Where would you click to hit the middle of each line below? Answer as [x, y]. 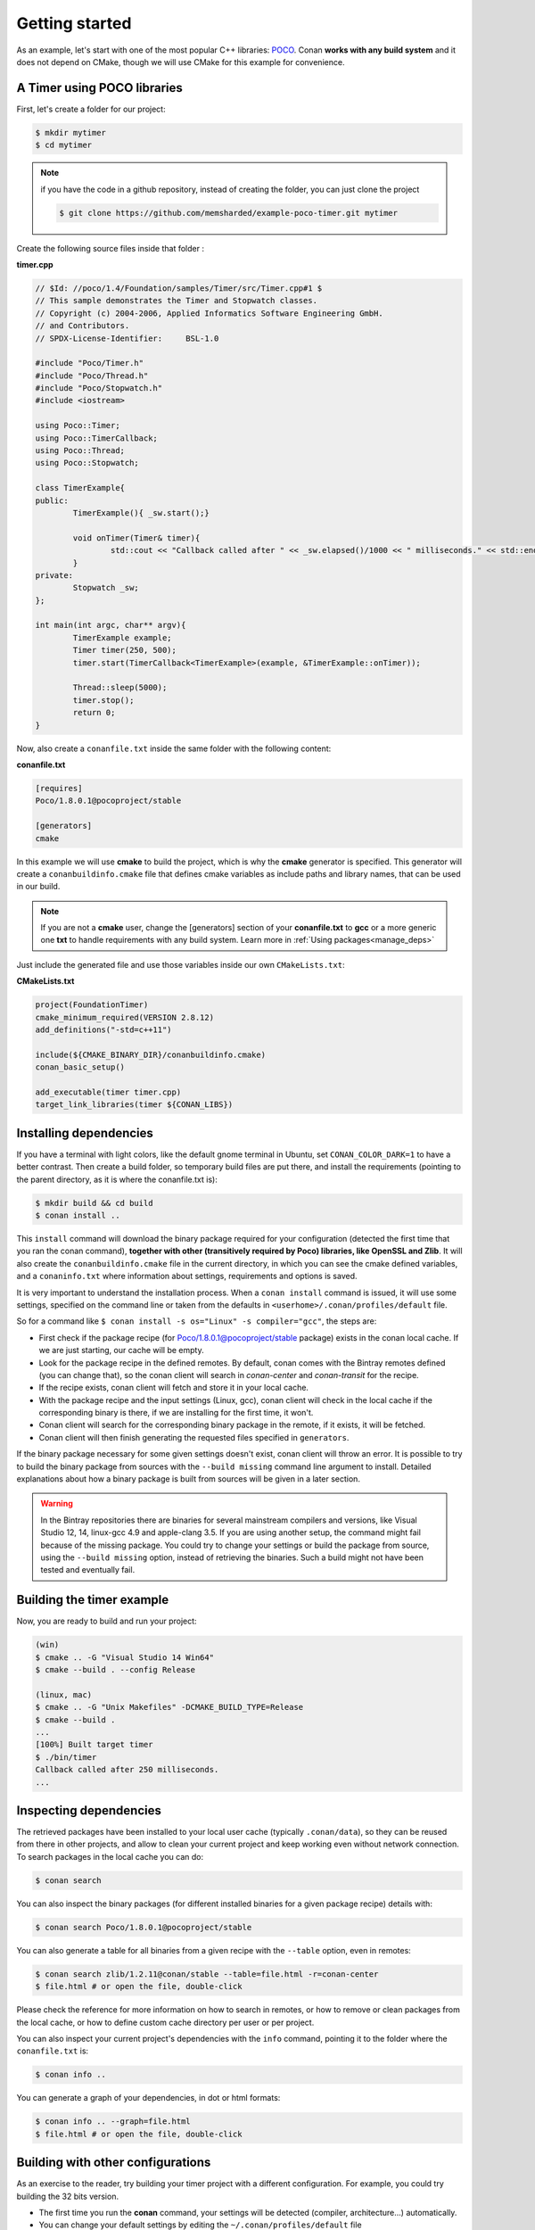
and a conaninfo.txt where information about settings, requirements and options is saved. [187, 1276]
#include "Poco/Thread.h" [92, 376]
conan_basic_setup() [80, 1067]
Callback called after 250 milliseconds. [127, 1770]
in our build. [38, 887]
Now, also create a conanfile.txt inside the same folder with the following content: [174, 748]
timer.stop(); [103, 700]
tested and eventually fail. [88, 1570]
